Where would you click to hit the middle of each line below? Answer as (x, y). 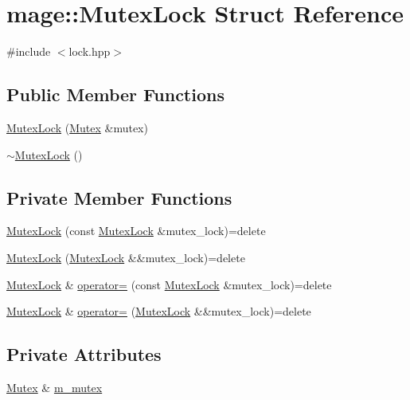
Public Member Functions (115, 94)
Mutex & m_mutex (55, 387)
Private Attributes (84, 354)
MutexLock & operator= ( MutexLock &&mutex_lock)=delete (159, 311)
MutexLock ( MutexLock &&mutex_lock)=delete (126, 257)
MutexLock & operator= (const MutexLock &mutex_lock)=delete (169, 284)
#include (29, 51)
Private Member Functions (119, 197)
